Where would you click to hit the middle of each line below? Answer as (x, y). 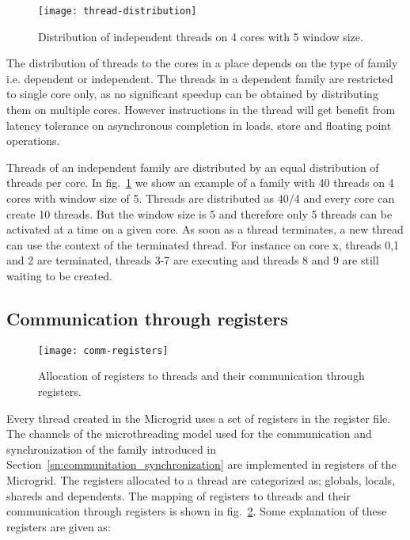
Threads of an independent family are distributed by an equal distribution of (193, 167)
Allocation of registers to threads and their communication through (201, 376)
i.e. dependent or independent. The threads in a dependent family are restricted (200, 78)
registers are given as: (59, 526)
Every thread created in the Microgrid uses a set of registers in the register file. (199, 418)
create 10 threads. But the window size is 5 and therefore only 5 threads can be (199, 213)
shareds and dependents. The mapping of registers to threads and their (179, 495)
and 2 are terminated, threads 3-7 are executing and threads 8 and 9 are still (193, 260)
